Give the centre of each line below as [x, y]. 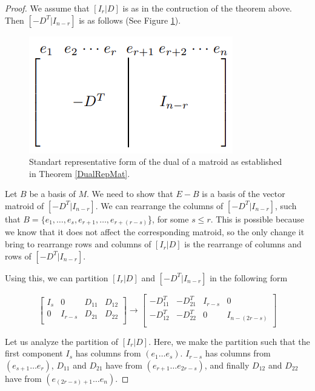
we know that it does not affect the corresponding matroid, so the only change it [155, 232]
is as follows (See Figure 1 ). [130, 20]
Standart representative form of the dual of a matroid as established [156, 162]
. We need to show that [130, 194]
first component [34, 353]
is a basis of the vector [244, 194]
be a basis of [52, 194]
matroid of [25, 205]
